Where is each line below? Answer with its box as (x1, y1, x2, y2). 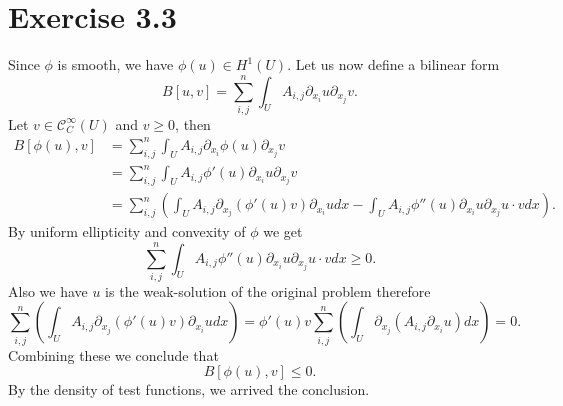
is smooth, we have (57, 54, 174, 75)
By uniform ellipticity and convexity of (8, 221, 246, 242)
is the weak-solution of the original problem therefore (105, 280, 431, 301)
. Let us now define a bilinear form (287, 54, 500, 75)
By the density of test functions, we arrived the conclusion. (8, 379, 370, 400)
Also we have (8, 280, 88, 301)
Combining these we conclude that (8, 344, 219, 365)
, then (175, 113, 211, 134)
